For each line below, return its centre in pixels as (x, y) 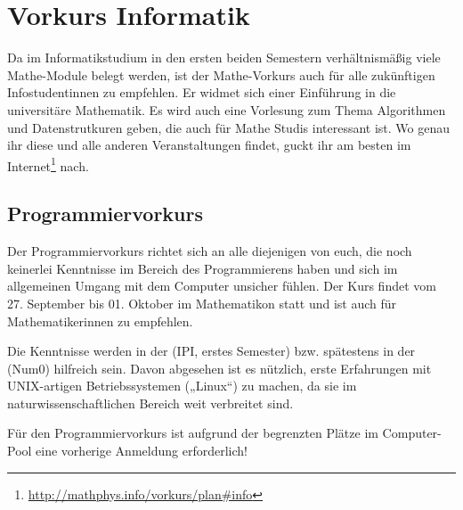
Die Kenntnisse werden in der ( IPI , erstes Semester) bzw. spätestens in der (211, 351)
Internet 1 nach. (48, 164)
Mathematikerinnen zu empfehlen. (100, 321)
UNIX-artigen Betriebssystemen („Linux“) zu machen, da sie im (182, 386)
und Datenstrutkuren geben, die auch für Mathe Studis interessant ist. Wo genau (229, 127)
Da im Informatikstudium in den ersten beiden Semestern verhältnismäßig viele (224, 58)
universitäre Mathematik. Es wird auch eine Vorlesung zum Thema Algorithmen (227, 109)
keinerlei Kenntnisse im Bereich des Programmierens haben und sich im (203, 268)
